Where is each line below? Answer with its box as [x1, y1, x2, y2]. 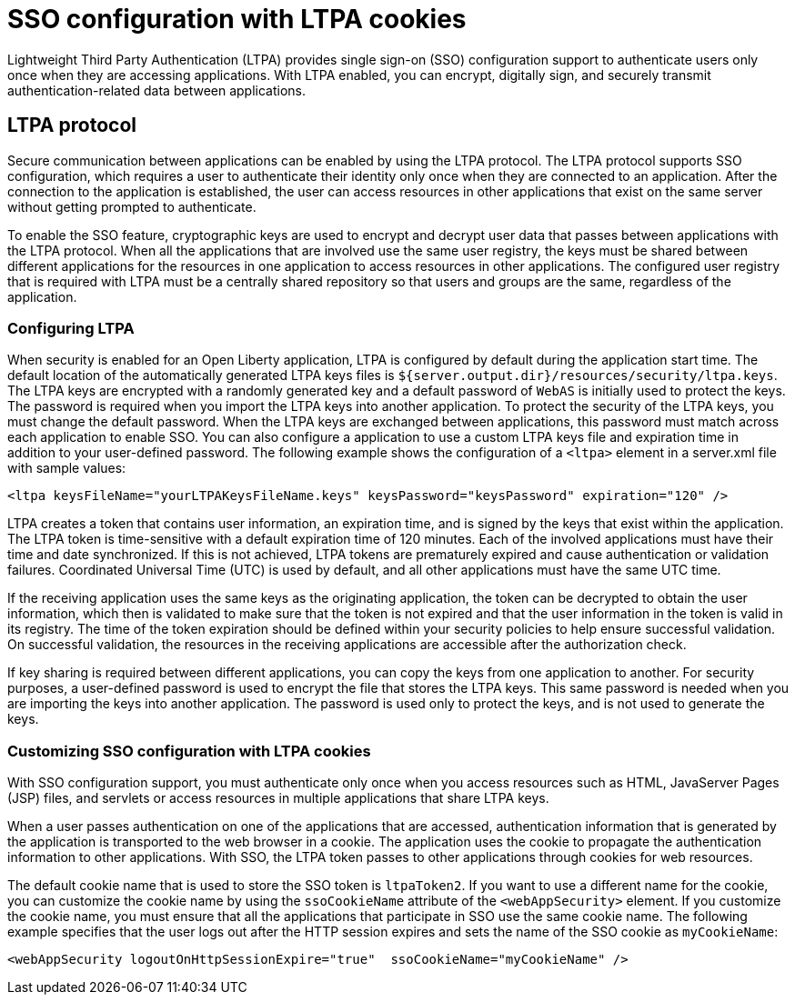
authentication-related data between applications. [7, 82, 307, 98]
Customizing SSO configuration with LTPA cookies [7, 741, 371, 760]
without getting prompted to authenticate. [7, 198, 257, 215]
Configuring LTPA [7, 318, 135, 337]
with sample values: [7, 460, 126, 476]
